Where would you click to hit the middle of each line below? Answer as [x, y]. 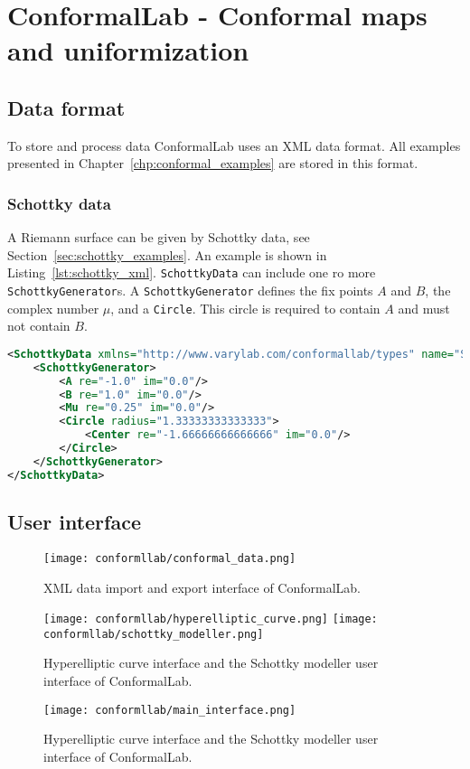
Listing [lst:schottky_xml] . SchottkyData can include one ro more [192, 272]
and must [424, 308]
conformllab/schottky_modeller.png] [154, 634]
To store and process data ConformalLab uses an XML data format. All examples [234, 145]
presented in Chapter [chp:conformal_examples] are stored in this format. [213, 163]
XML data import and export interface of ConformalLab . [202, 587]
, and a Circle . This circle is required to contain [245, 308]
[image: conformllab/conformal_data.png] [170, 558]
